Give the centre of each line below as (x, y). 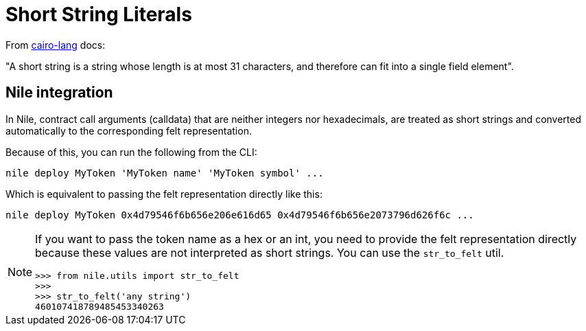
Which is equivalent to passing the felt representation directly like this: (164, 194)
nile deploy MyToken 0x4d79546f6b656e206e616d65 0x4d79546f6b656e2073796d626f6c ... (240, 215)
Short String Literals (99, 14)
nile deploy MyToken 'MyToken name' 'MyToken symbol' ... (165, 173)
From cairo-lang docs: (56, 45)
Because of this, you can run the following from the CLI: (131, 152)
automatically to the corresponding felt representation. (129, 130)
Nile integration (59, 93)
